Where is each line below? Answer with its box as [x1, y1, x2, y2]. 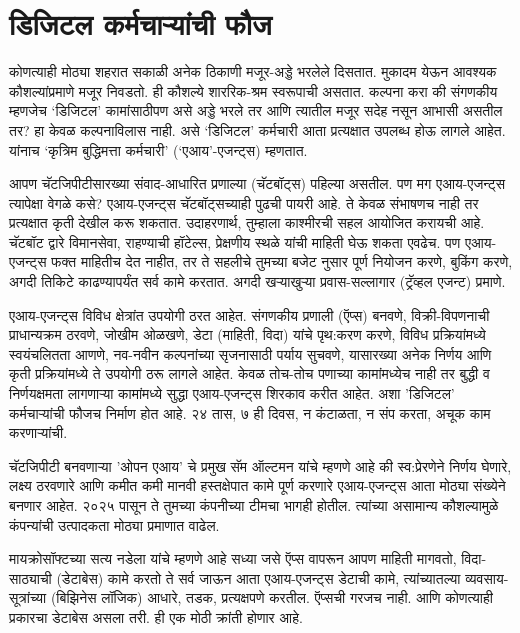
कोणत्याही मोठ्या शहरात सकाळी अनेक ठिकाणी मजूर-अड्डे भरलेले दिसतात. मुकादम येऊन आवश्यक [9, 61, 497, 82]
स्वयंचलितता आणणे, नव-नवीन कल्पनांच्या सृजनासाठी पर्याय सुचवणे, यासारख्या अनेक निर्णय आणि [9, 343, 492, 364]
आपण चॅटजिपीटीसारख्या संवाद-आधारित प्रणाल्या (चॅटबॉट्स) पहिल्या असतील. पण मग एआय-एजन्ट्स [9, 173, 506, 194]
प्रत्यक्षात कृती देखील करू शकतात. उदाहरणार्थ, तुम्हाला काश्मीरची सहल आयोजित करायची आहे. [9, 212, 485, 233]
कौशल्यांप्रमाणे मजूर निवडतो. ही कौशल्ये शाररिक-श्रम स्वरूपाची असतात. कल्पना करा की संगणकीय [9, 80, 498, 101]
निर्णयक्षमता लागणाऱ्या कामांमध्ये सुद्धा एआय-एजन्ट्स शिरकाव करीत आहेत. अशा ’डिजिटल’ [9, 383, 455, 404]
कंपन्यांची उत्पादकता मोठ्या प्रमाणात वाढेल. [9, 514, 220, 535]
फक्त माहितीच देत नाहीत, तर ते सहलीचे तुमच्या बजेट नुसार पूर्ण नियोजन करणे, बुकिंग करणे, [51, 251, 513, 272]
